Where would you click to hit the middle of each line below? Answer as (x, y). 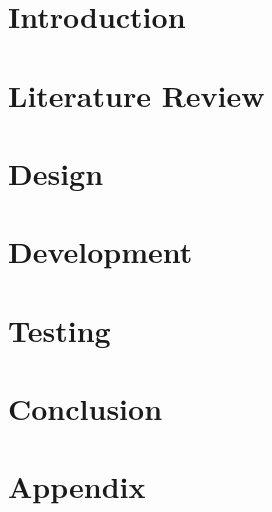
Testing (59, 329)
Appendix (77, 486)
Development (100, 251)
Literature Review (136, 94)
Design (56, 172)
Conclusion (85, 408)
